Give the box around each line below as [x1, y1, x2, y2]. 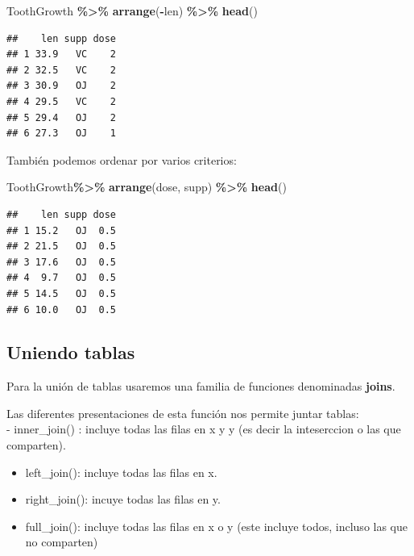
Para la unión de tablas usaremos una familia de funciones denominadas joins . [6, 378, 395, 395]
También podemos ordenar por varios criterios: [6, 151, 237, 168]
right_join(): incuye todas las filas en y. [25, 491, 221, 508]
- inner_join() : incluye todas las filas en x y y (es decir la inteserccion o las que [6, 420, 401, 437]
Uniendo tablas [6, 340, 135, 365]
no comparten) [25, 533, 98, 550]
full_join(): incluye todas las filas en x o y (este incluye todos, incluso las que [25, 517, 408, 534]
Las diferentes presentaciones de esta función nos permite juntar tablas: [6, 404, 359, 421]
